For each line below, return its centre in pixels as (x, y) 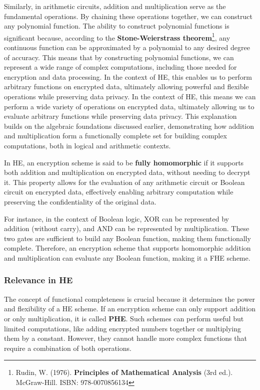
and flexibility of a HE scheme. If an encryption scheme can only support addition (130, 309)
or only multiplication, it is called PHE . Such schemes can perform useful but (124, 318)
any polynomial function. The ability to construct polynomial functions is (117, 26)
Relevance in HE (38, 280)
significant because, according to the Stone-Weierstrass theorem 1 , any (117, 37)
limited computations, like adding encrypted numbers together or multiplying (123, 328)
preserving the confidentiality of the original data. (80, 201)
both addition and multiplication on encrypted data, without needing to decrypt (127, 172)
